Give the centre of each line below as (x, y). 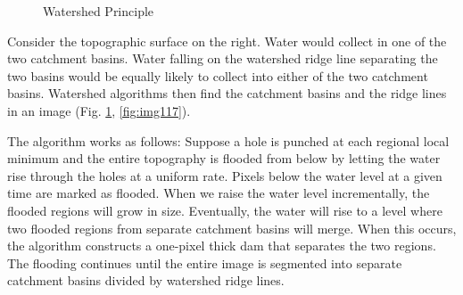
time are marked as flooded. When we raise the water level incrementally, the (219, 193)
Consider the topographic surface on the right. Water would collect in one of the (227, 41)
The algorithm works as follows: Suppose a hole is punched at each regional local (228, 140)
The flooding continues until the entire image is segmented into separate (205, 262)
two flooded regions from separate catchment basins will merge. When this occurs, (232, 228)
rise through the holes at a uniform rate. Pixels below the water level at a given (225, 175)
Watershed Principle (99, 11)
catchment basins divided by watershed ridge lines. (146, 280)
